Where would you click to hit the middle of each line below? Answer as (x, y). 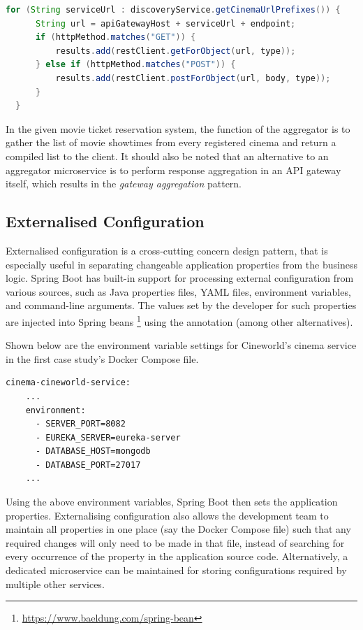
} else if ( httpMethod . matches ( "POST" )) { (135, 65)
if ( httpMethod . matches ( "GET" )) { (116, 37)
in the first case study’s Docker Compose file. (102, 358)
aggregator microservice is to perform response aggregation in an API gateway (173, 170)
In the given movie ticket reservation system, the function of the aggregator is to (178, 128)
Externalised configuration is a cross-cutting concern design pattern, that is (167, 250)
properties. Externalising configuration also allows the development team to (167, 515)
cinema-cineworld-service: (68, 383)
